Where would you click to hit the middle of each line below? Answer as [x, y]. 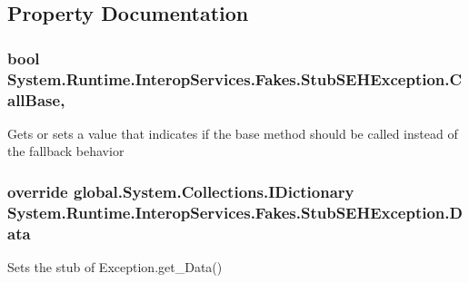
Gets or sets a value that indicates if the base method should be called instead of [233, 133]
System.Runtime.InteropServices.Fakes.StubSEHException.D [235, 212]
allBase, [36, 99]
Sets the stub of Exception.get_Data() [115, 267]
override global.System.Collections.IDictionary [181, 191]
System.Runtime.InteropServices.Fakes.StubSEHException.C [235, 78]
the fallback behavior [66, 151]
